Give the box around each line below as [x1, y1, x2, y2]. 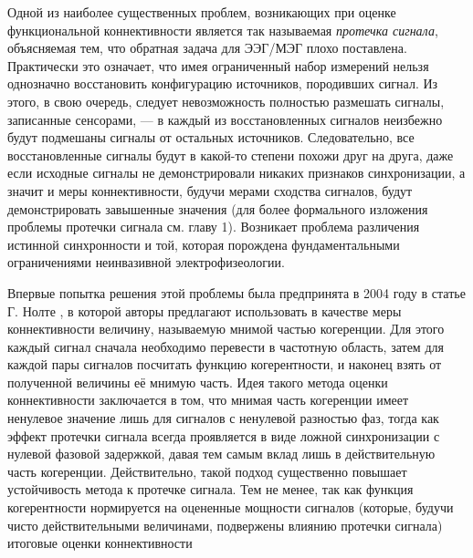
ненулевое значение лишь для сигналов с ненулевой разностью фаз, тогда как [7, 408, 439, 428]
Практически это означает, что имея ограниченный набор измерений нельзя [7, 56, 429, 75]
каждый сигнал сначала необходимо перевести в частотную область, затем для [7, 336, 444, 356]
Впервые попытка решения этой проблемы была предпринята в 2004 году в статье [7, 283, 466, 302]
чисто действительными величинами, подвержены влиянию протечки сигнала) [7, 515, 443, 534]
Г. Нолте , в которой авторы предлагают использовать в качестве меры [7, 301, 402, 320]
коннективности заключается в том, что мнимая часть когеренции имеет [7, 390, 409, 409]
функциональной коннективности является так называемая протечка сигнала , [7, 20, 438, 39]
